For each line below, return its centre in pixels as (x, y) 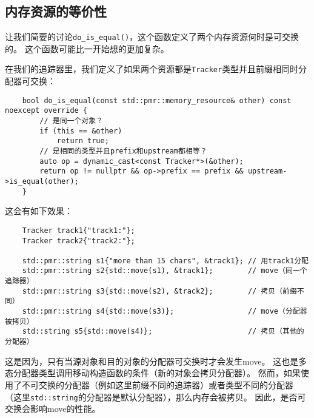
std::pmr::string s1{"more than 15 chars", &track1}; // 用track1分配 (165, 261)
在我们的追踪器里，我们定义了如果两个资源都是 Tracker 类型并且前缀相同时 (152, 69)
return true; (83, 141)
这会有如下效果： (39, 211)
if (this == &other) (81, 131)
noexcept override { (46, 111)
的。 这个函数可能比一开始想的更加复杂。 (87, 48)
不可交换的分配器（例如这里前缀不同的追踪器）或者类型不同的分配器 (157, 384)
